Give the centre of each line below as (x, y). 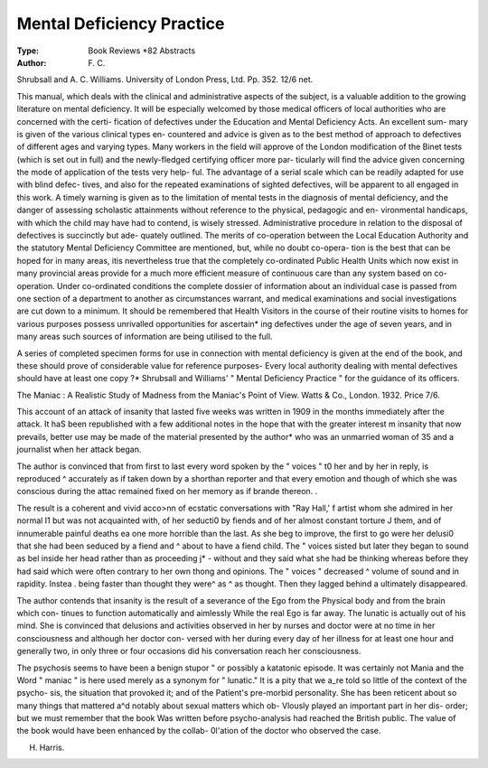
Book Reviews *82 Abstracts (142, 51)
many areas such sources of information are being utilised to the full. (145, 337)
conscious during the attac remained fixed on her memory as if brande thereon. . (167, 492)
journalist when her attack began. (79, 450)
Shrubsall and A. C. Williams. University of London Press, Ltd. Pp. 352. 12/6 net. (165, 80)
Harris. (52, 747)
